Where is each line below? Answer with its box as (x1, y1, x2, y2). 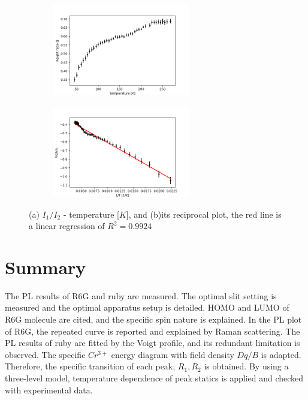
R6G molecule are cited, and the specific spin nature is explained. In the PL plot (5, 313, 302, 326)
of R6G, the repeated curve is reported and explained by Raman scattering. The (5, 324, 300, 337)
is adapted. (261, 348, 301, 360)
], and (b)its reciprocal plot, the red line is (126, 207, 282, 220)
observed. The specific (5, 348, 86, 360)
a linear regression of (29, 219, 105, 232)
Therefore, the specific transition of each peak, (5, 360, 176, 372)
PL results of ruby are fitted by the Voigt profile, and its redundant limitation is (5, 336, 300, 349)
